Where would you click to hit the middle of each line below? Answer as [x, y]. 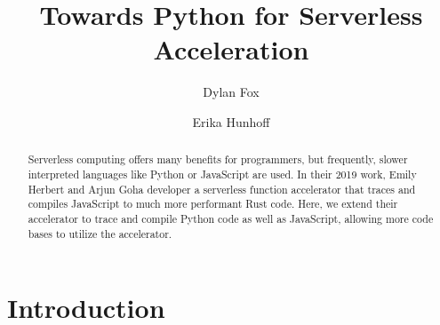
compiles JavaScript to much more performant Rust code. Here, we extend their [213, 204]
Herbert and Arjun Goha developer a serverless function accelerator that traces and [222, 189]
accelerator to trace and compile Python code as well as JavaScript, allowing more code [231, 218]
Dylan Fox [231, 92]
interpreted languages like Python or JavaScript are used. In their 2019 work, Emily [222, 174]
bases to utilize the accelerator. [100, 233]
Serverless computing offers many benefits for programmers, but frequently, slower [218, 159]
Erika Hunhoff [231, 121]
